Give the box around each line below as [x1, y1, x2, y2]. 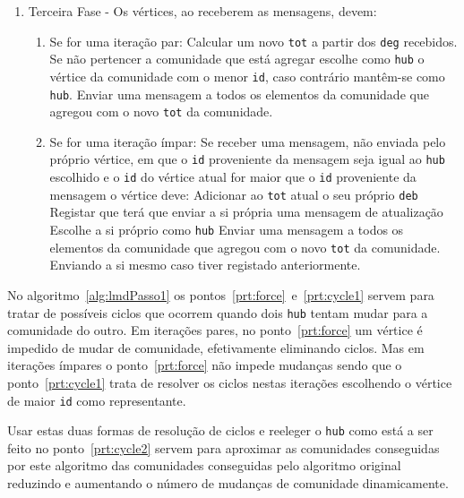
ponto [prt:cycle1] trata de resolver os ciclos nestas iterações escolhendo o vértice [7, 373, 452, 391]
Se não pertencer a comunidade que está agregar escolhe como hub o [49, 49, 425, 68]
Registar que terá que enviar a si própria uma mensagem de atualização [49, 202, 443, 221]
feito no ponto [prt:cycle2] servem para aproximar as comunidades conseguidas [7, 438, 440, 457]
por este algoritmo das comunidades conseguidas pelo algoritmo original [7, 456, 401, 475]
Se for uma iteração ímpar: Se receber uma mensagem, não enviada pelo [49, 132, 446, 150]
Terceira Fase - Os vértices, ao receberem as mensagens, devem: [28, 2, 377, 20]
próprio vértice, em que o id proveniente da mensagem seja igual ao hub [49, 150, 445, 168]
